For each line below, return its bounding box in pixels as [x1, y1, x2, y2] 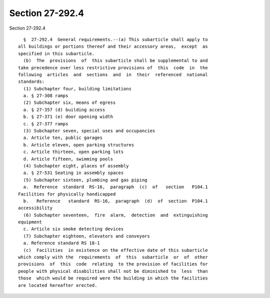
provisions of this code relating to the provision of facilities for [18, 261, 208, 267]
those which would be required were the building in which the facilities [18, 275, 208, 281]
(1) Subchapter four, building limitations [23, 86, 132, 91]
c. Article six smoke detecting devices [23, 226, 124, 232]
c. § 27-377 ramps [23, 121, 68, 126]
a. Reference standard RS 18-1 [23, 240, 100, 246]
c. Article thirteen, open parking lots [23, 149, 124, 155]
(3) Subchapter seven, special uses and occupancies [23, 128, 155, 134]
